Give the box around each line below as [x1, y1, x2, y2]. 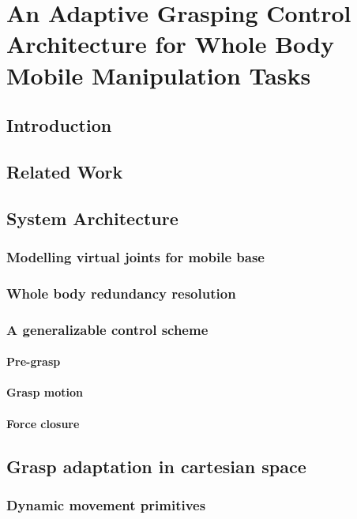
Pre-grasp [6, 353, 61, 370]
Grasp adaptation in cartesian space [6, 453, 306, 478]
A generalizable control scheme [6, 319, 209, 339]
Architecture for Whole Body [6, 28, 334, 60]
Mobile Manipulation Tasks [6, 58, 311, 91]
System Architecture [6, 205, 178, 230]
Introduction [6, 113, 112, 137]
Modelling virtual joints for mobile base [6, 247, 265, 267]
